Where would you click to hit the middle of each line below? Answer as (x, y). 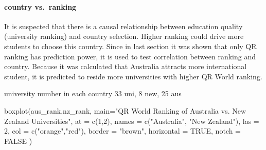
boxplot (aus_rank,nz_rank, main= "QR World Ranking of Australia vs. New (125, 110)
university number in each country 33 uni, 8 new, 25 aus (93, 93)
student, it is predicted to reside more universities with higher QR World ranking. (133, 76)
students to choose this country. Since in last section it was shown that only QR (130, 46)
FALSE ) (18, 141)
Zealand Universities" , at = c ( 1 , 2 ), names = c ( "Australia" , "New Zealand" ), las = (132, 121)
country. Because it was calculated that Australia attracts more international (126, 66)
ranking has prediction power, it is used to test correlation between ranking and (130, 56)
